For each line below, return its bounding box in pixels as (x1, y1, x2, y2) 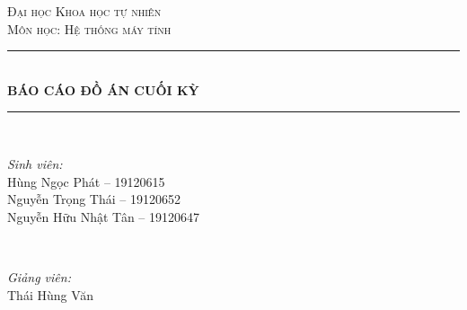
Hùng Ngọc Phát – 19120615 (7, 172, 165, 190)
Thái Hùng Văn (7, 285, 94, 304)
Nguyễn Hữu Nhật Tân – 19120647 (7, 207, 199, 226)
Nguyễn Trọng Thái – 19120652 (7, 190, 181, 208)
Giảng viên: (7, 267, 71, 286)
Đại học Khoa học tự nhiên (7, 2, 162, 20)
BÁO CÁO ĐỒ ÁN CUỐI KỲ (7, 80, 199, 99)
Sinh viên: (7, 154, 63, 173)
